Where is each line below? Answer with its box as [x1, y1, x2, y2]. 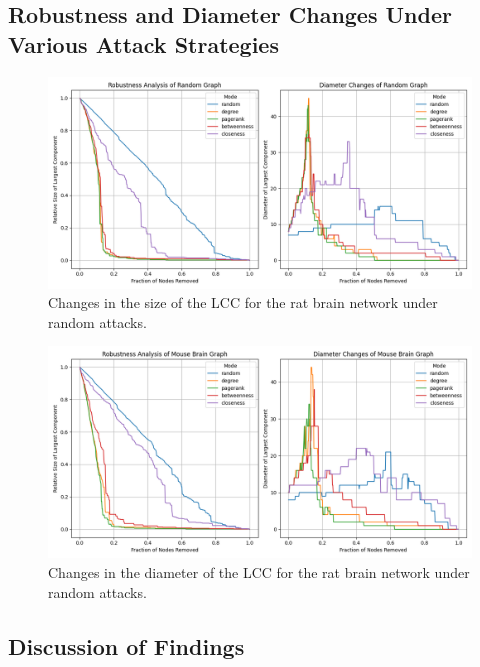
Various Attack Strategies [8, 28, 279, 59]
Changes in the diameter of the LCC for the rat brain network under [48, 561, 470, 582]
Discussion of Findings [8, 630, 245, 661]
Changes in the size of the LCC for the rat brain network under [48, 292, 438, 313]
